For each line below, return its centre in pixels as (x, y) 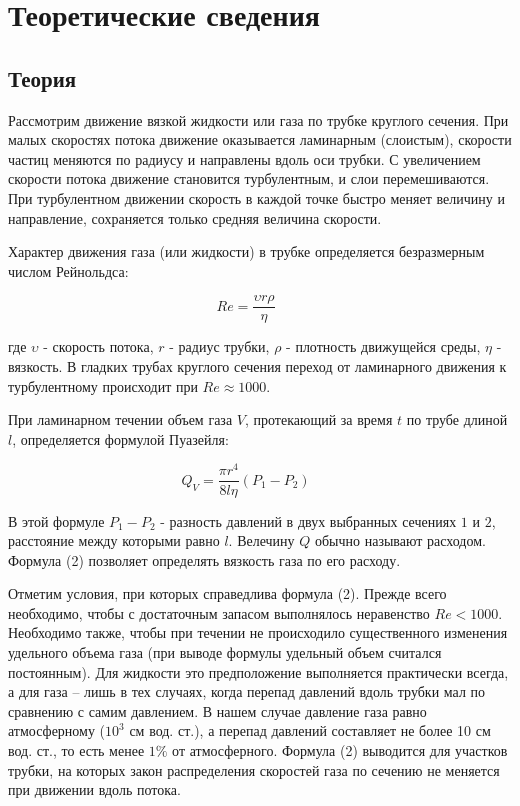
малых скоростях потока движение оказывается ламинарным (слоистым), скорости (260, 139)
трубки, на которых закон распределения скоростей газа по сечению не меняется (254, 769)
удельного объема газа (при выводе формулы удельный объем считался (225, 652)
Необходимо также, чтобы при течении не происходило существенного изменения (258, 632)
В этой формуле (56, 520)
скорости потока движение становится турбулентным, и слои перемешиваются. (249, 178)
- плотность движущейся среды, (383, 346)
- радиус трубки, (219, 346)
